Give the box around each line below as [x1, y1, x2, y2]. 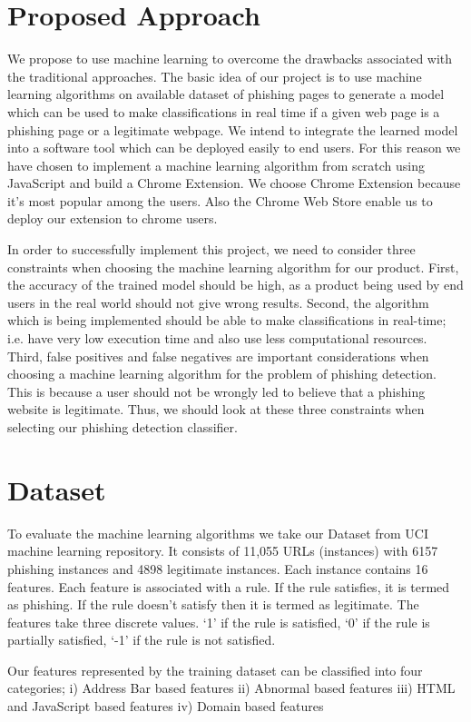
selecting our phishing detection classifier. [7, 418, 238, 436]
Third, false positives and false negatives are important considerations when [7, 346, 429, 365]
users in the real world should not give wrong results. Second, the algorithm [7, 292, 429, 312]
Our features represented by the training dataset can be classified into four [7, 660, 423, 679]
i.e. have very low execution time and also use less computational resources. [7, 329, 427, 348]
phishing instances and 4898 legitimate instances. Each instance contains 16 [7, 559, 428, 578]
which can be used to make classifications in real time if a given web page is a [7, 102, 440, 121]
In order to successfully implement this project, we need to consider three [7, 240, 416, 259]
